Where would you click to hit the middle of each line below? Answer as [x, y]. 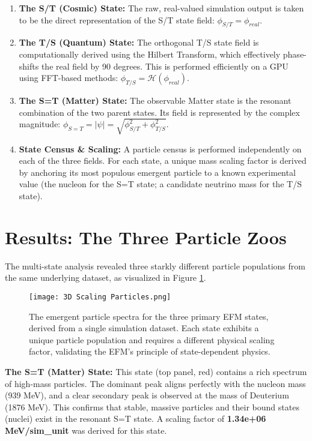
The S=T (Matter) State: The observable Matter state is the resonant [155, 100]
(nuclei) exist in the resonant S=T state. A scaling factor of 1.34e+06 [136, 418]
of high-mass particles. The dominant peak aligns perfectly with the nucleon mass [155, 383]
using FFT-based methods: [69, 78]
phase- [295, 54]
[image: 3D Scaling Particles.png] [100, 297]
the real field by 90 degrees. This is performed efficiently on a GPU [165, 66]
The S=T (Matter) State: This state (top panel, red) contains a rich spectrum [156, 372]
